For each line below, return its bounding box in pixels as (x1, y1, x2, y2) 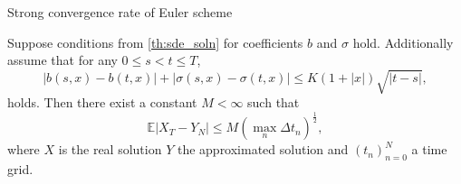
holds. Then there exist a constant (7, 93, 197, 112)
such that (247, 93, 300, 112)
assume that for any (7, 51, 118, 69)
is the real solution (58, 140, 162, 159)
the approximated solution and (177, 140, 349, 159)
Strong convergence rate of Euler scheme (7, 3, 233, 21)
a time (411, 140, 447, 159)
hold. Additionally (352, 32, 454, 51)
